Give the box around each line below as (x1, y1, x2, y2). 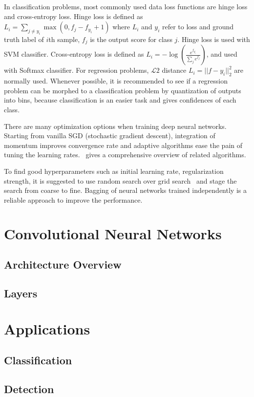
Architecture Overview (4, 257, 122, 272)
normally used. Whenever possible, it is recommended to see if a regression (4, 76, 228, 86)
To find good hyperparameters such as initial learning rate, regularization (4, 166, 224, 176)
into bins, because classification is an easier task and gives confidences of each (4, 95, 236, 105)
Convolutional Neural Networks (4, 223, 222, 243)
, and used (206, 49, 237, 59)
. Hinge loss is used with (177, 34, 250, 44)
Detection (4, 381, 54, 396)
